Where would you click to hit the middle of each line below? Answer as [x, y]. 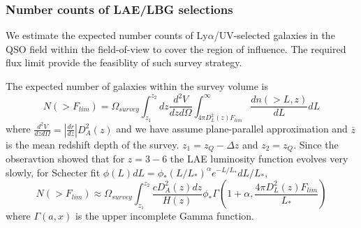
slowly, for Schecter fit [53, 172]
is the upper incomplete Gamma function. [165, 216]
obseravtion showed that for [65, 158]
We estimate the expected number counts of [100, 35]
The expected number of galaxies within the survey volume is [137, 86]
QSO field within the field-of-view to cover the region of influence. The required [176, 48]
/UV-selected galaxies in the [274, 35]
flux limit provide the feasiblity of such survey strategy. [124, 62]
